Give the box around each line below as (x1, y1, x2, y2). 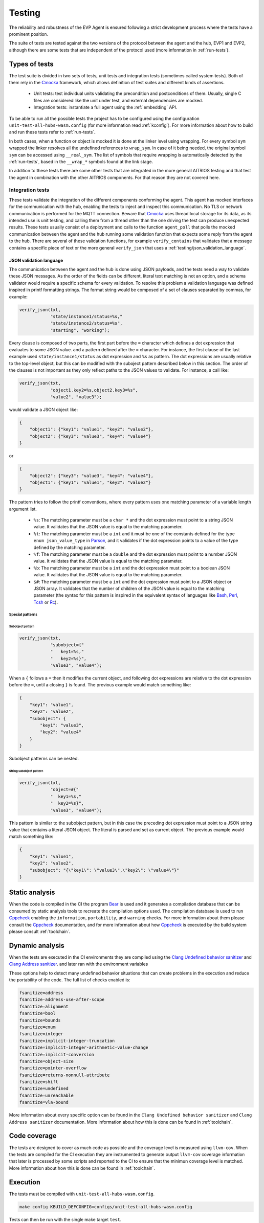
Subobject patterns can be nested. (9, 756, 79, 762)
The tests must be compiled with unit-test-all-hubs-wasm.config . (9, 1191, 155, 1197)
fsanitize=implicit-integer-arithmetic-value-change (19, 1045, 149, 1050)
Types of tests (9, 60, 54, 68)
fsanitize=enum (19, 1024, 56, 1030)
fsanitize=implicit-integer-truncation (19, 1038, 115, 1043)
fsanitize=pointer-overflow (19, 1065, 87, 1071)
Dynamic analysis (9, 941, 65, 950)
